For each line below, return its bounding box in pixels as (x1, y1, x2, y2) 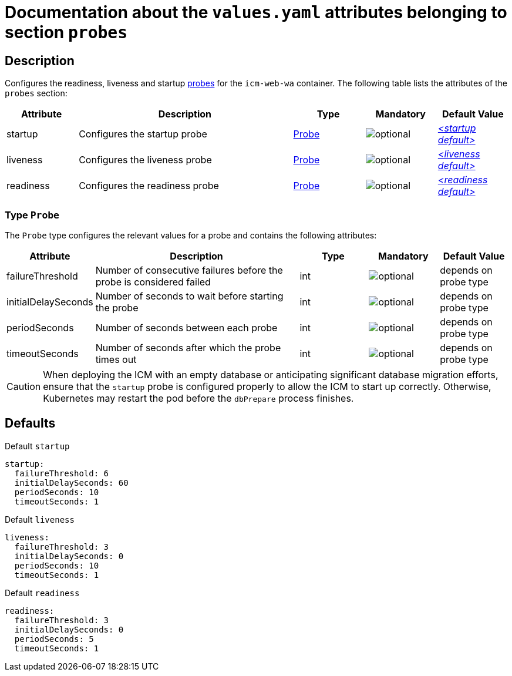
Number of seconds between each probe (95, 321, 278, 334)
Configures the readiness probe (79, 180, 219, 192)
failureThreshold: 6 (14, 468, 109, 478)
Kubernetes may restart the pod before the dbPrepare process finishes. (43, 392, 354, 404)
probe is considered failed (95, 275, 211, 288)
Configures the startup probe (79, 128, 207, 140)
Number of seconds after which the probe (95, 341, 281, 354)
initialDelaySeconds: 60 (14, 477, 129, 487)
